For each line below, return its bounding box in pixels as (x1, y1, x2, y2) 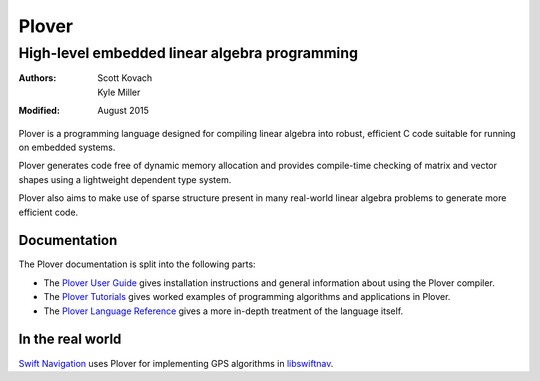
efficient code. (18, 206, 79, 218)
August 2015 (97, 105, 150, 117)
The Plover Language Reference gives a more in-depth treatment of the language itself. (43, 305, 404, 317)
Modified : (18, 105, 60, 117)
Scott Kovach (97, 72, 153, 84)
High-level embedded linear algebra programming (18, 44, 359, 62)
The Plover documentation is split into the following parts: (18, 258, 256, 270)
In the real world (18, 331, 122, 348)
